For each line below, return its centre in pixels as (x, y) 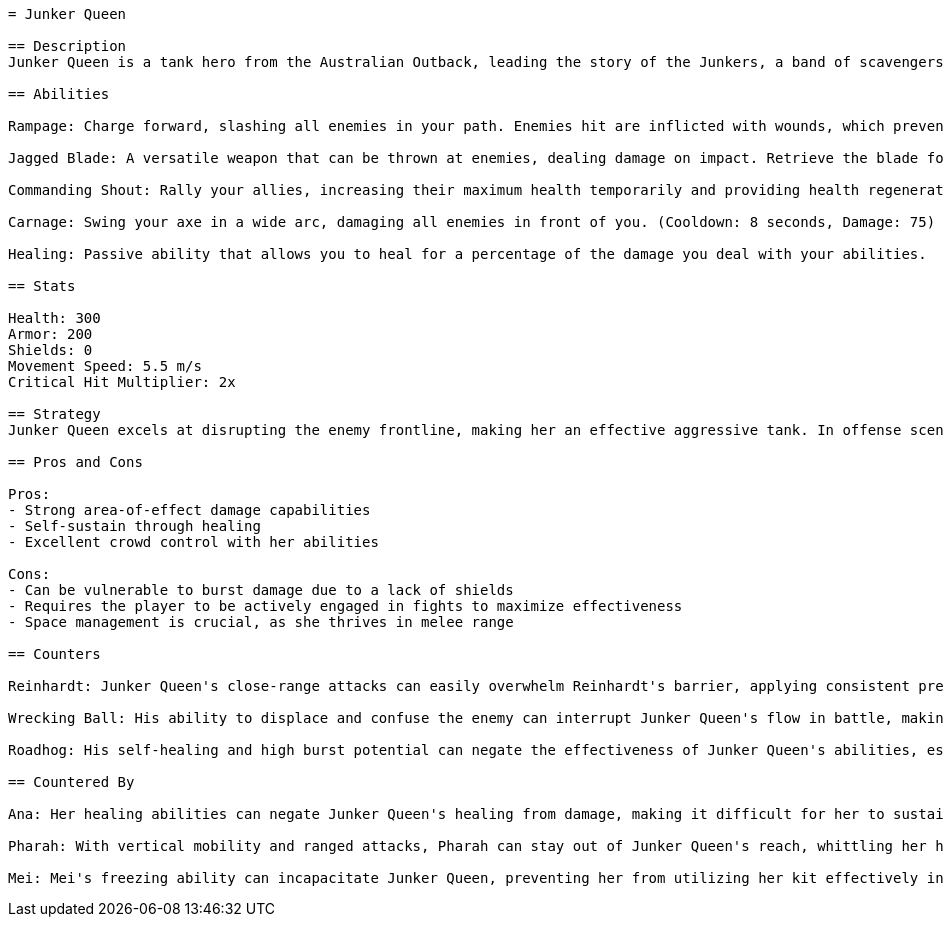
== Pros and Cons (75, 462)
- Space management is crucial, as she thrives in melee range (261, 622)
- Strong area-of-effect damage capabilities (189, 510)
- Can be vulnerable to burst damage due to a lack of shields (261, 590)
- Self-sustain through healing (134, 526)
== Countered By (71, 782)
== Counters (54, 654)
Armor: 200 (50, 334)
